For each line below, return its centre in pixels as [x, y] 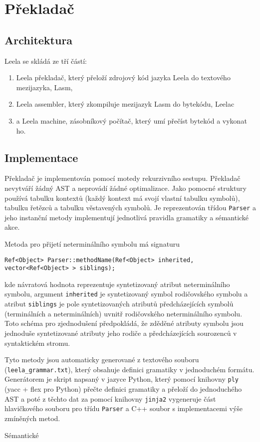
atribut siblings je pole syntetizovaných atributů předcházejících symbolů [119, 304]
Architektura [39, 40]
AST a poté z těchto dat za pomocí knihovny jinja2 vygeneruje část [110, 398]
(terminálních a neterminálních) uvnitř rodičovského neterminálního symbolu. [124, 313]
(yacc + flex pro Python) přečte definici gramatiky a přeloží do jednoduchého [123, 389]
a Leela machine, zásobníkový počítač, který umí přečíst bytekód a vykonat [131, 120]
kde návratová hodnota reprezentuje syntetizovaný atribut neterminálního [117, 284]
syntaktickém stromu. [37, 343]
